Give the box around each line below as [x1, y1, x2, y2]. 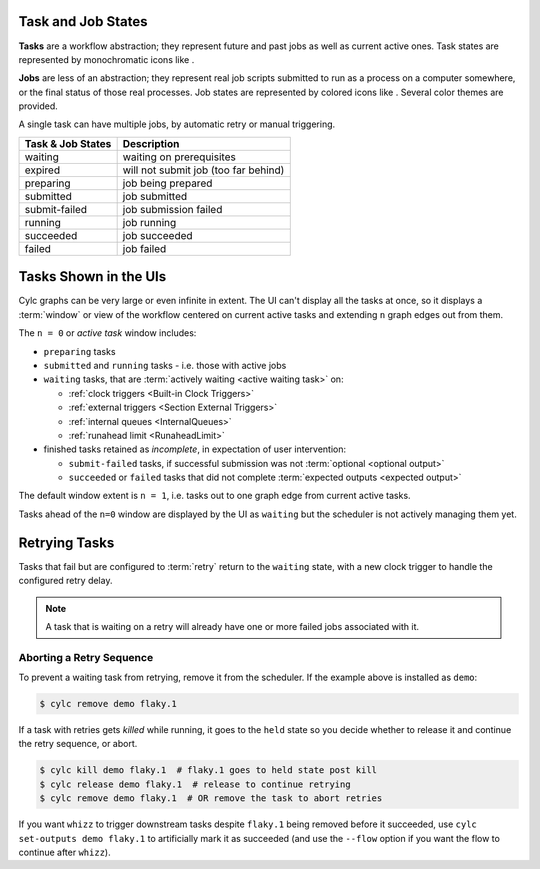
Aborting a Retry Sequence [18, 650, 154, 664]
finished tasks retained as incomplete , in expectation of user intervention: [43, 443, 347, 455]
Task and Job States [18, 13, 148, 30]
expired [24, 163, 60, 177]
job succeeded [122, 228, 194, 242]
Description [122, 136, 180, 150]
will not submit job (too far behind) [122, 163, 285, 177]
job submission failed [122, 202, 223, 216]
